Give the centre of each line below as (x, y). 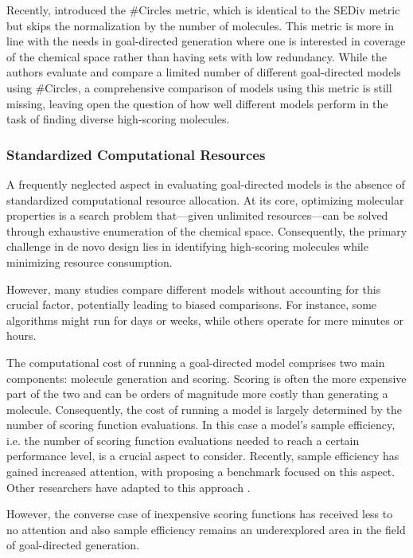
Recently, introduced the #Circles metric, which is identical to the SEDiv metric (203, 10)
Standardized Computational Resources (136, 154)
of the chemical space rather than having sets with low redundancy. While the (197, 56)
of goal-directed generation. (73, 545)
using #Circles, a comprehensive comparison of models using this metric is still (199, 87)
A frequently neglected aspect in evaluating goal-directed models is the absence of (206, 183)
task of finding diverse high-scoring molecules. (118, 119)
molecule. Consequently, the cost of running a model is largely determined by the (204, 409)
